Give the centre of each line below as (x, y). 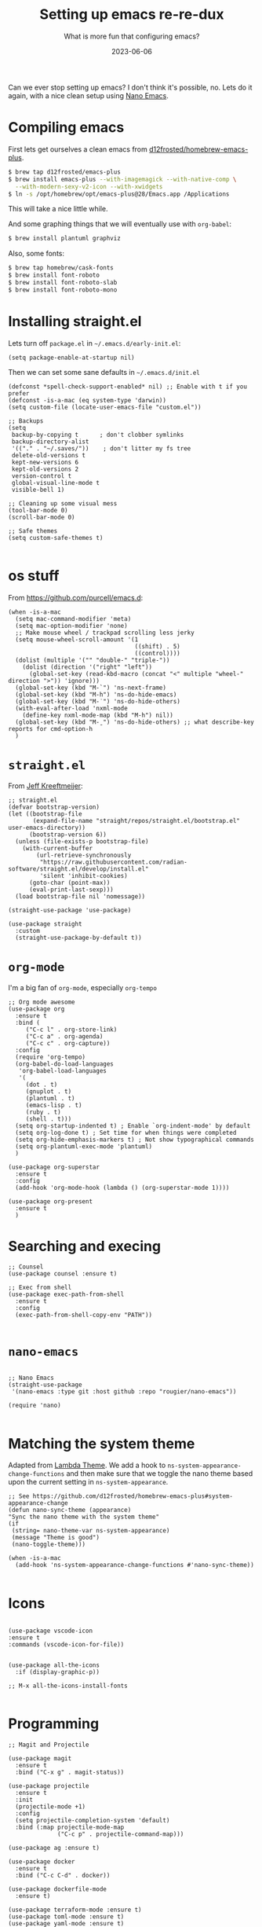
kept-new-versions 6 (45, 462)
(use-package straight (45, 924)
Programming (54, 1724)
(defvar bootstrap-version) (54, 807)
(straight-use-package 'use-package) (70, 910)
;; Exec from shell (40, 1288)
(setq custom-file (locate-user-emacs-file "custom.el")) (105, 407)
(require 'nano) (35, 1406)
